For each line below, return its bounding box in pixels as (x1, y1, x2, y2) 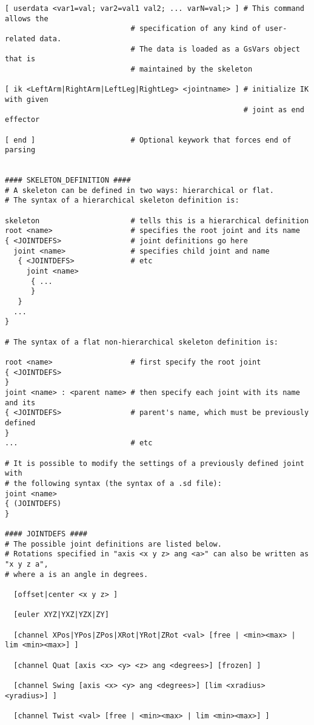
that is (5, 55, 36, 64)
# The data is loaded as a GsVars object (130, 44, 300, 53)
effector (5, 115, 40, 124)
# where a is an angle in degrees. (5, 570, 149, 579)
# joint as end (243, 105, 304, 114)
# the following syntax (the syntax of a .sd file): (5, 479, 222, 488)
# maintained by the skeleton (130, 64, 253, 73)
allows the (5, 14, 48, 23)
